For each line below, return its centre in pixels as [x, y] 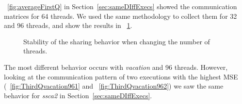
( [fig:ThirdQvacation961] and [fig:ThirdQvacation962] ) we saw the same [114, 86]
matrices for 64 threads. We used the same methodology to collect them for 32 [121, 16]
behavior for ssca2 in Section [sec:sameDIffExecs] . [78, 95]
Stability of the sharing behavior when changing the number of [117, 41]
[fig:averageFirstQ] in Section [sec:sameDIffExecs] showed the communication [122, 6]
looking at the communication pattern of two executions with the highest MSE [121, 76]
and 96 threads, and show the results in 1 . [68, 25]
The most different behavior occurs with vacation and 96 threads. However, [116, 67]
